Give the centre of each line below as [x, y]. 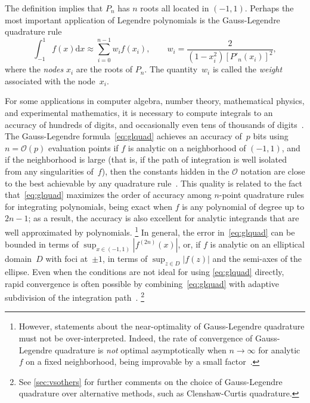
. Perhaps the [269, 8]
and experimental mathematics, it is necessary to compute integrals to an [139, 112]
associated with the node [50, 80]
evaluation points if [83, 147]
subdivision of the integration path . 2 [75, 296]
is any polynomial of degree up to [243, 206]
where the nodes [34, 69]
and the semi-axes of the [257, 259]
